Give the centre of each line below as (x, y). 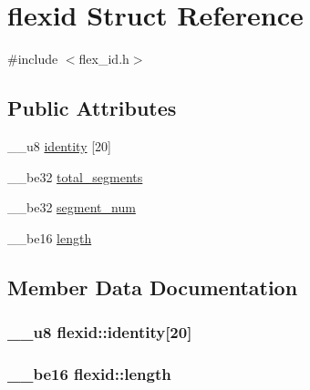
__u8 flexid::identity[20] (100, 332)
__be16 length (50, 237)
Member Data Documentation (153, 287)
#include (33, 59)
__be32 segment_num (72, 207)
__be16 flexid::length (89, 373)
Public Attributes (92, 108)
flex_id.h (104, 59)
